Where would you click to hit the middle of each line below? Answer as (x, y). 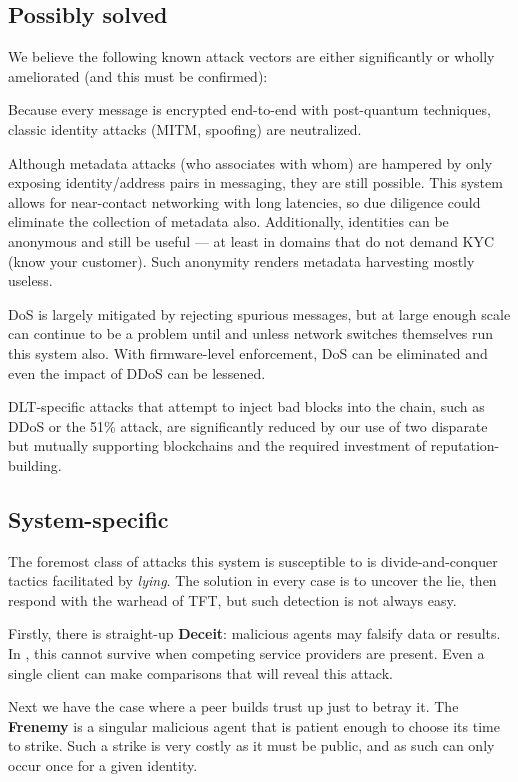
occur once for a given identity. (103, 765)
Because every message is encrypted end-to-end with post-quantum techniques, (249, 109)
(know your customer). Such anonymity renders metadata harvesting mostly (241, 260)
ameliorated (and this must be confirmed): (138, 75)
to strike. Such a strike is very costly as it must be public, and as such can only (251, 745)
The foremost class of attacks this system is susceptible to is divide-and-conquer (253, 560)
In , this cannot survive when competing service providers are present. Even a (246, 653)
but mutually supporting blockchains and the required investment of (217, 445)
